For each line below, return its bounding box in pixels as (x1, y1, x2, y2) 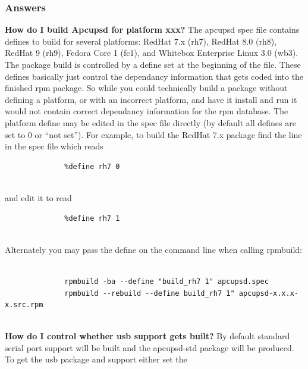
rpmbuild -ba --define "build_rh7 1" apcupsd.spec (64, 277, 269, 286)
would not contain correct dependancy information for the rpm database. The (5, 105, 288, 117)
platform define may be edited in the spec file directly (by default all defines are (5, 116, 296, 129)
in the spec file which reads (5, 140, 103, 152)
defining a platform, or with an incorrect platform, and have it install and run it (5, 93, 297, 105)
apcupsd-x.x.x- (238, 289, 298, 298)
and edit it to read (5, 191, 72, 204)
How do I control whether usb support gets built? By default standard (5, 330, 290, 342)
